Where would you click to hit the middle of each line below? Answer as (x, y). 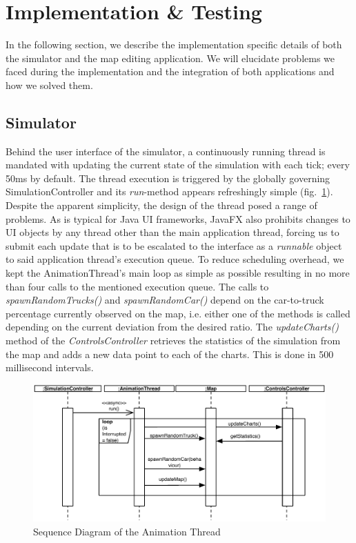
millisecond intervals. (50, 367)
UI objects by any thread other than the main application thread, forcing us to (172, 232)
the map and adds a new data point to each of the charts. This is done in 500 (170, 354)
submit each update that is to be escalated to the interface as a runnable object (174, 245)
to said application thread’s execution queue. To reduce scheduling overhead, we (175, 259)
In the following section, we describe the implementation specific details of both (174, 45)
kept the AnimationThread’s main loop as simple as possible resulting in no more (178, 273)
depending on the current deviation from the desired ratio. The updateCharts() (172, 327)
